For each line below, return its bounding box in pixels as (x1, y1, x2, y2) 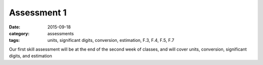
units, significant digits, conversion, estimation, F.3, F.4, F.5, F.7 (47, 38, 175, 43)
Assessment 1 (9, 7, 67, 18)
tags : (9, 38, 20, 43)
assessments (47, 30, 74, 36)
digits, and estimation (9, 53, 52, 59)
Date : (9, 24, 20, 30)
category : (9, 30, 30, 36)
